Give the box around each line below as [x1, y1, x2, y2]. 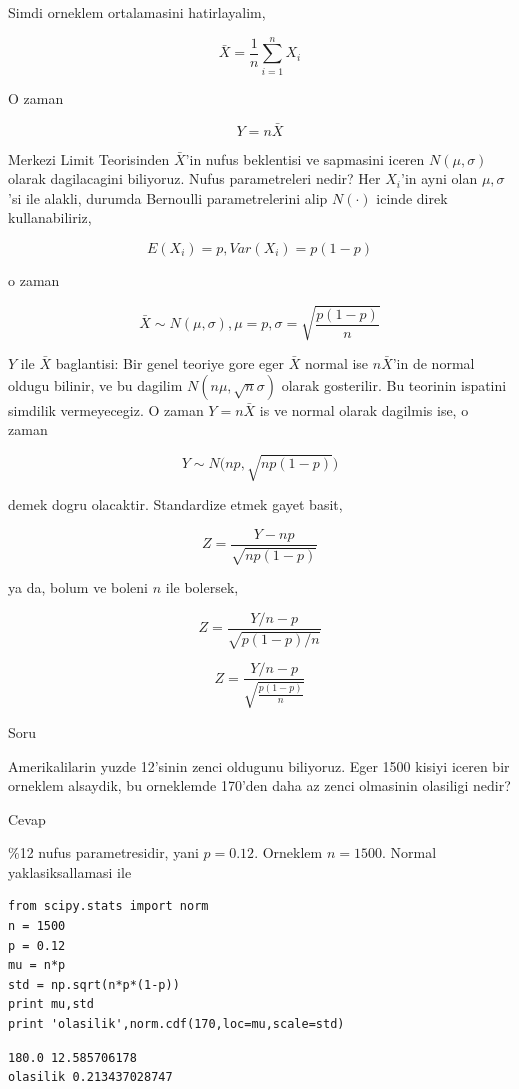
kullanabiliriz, [8, 207, 92, 228]
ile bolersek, [165, 577, 239, 598]
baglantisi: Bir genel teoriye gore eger [55, 353, 285, 374]
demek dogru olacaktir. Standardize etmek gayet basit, [8, 494, 343, 515]
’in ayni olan [401, 168, 478, 189]
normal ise [304, 353, 369, 374]
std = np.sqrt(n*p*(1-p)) [8, 977, 180, 992]
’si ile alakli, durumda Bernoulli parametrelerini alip [8, 187, 328, 208]
